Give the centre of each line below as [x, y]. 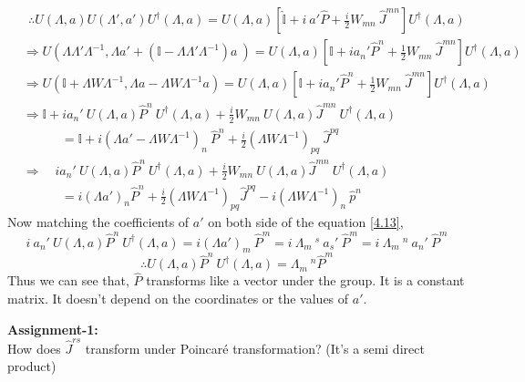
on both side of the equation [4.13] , [306, 222]
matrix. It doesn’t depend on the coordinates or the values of [178, 298]
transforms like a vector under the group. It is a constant [305, 280]
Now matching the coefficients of [98, 222]
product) [32, 366]
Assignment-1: [53, 329]
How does [34, 348]
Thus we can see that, [68, 280]
